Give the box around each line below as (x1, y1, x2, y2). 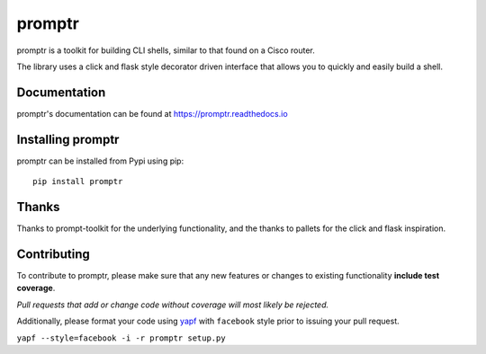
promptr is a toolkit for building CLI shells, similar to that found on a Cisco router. (16, 45, 315, 56)
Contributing (16, 246, 90, 261)
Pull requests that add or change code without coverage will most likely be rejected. (16, 299, 329, 310)
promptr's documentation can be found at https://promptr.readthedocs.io (16, 108, 288, 119)
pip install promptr (32, 176, 123, 187)
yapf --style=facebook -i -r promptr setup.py (16, 332, 226, 343)
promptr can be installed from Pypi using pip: (16, 155, 184, 166)
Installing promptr (16, 131, 120, 147)
